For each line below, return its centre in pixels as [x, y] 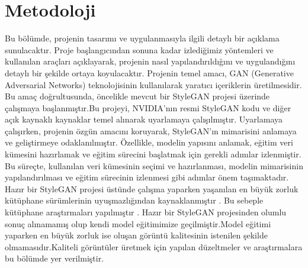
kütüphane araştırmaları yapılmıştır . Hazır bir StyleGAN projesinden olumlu [146, 212]
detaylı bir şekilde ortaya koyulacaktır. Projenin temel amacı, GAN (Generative [149, 72]
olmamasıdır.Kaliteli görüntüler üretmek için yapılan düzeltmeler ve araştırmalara [154, 246]
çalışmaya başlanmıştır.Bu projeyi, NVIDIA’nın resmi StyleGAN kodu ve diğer [148, 107]
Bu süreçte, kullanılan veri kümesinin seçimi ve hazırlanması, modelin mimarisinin [154, 165]
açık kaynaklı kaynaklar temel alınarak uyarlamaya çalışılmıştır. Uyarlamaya [144, 119]
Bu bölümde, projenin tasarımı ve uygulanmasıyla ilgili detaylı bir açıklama [142, 38]
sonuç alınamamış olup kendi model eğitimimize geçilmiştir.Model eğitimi [138, 223]
